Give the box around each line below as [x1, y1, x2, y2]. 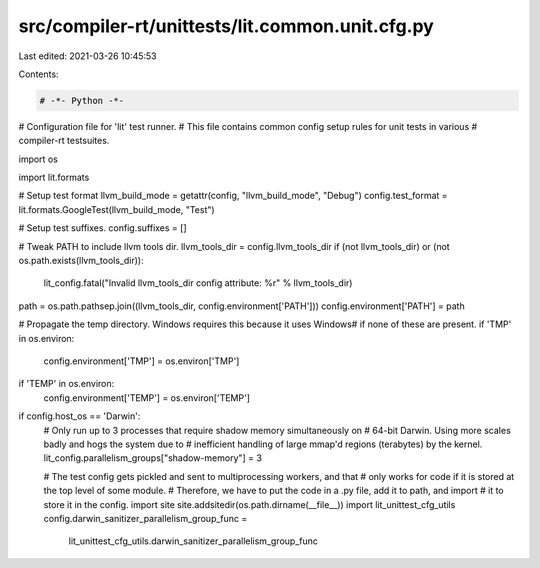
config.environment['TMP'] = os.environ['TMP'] [43, 355, 240, 367]
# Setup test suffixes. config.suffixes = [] [18, 222, 187, 234]
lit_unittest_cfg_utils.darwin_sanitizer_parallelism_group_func [68, 535, 319, 547]
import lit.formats [18, 171, 90, 184]
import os [18, 153, 59, 165]
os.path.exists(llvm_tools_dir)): [18, 255, 144, 267]
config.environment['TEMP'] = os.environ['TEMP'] [43, 391, 250, 404]
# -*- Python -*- [39, 95, 125, 106]
